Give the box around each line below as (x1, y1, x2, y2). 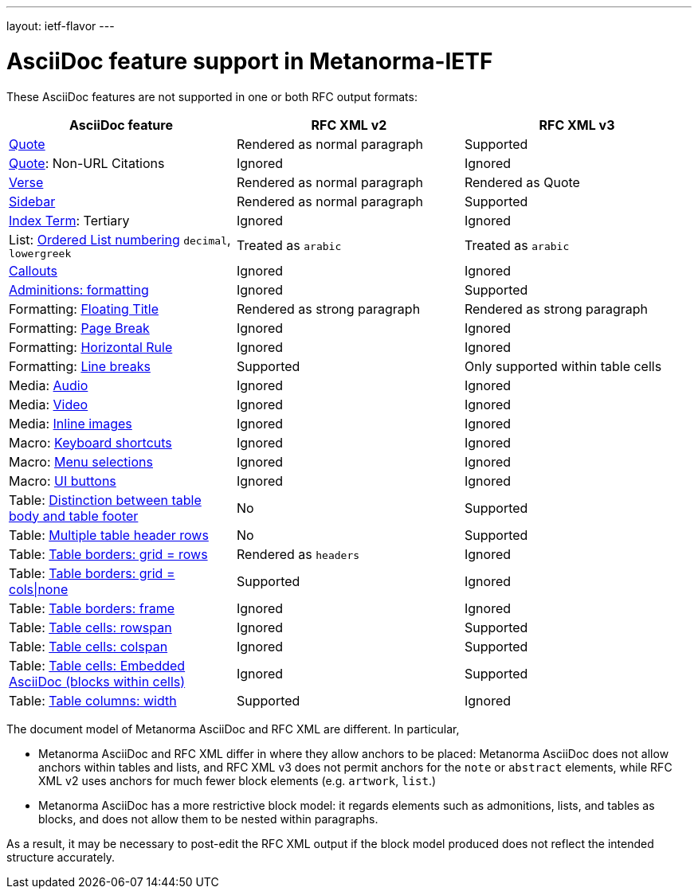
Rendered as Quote (464, 174, 580, 190)
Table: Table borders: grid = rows (9, 545, 208, 562)
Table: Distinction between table (9, 491, 202, 508)
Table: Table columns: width (9, 692, 177, 709)
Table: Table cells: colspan (9, 638, 168, 655)
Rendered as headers (236, 545, 360, 562)
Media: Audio (9, 377, 88, 393)
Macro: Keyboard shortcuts (9, 434, 172, 451)
